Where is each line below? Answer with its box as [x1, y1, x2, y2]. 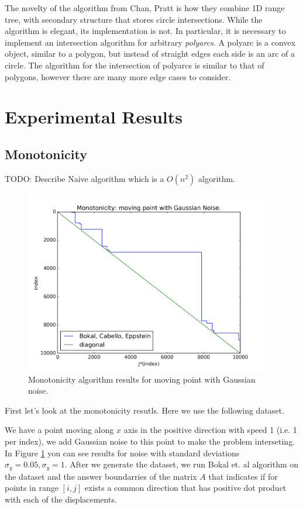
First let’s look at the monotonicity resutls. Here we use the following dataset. [5, 404, 284, 416]
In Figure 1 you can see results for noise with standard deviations [5, 446, 240, 459]
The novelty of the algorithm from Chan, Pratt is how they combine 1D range [5, 2, 285, 13]
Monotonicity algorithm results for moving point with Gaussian [28, 373, 256, 385]
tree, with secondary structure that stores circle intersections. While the [5, 13, 263, 25]
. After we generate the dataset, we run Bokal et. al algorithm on [64, 458, 299, 470]
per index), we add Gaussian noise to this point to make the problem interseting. [5, 435, 295, 448]
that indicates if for [208, 470, 278, 482]
